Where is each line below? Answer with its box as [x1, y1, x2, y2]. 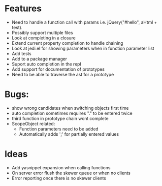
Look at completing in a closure [11, 35, 76, 41]
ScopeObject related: [11, 121, 55, 126]
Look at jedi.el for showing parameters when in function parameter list [11, 45, 155, 51]
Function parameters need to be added [19, 126, 99, 132]
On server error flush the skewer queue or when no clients [11, 170, 131, 176]
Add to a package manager [11, 56, 67, 62]
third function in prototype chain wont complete [11, 115, 109, 121]
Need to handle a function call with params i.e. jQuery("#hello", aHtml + [11, 19, 157, 25]
